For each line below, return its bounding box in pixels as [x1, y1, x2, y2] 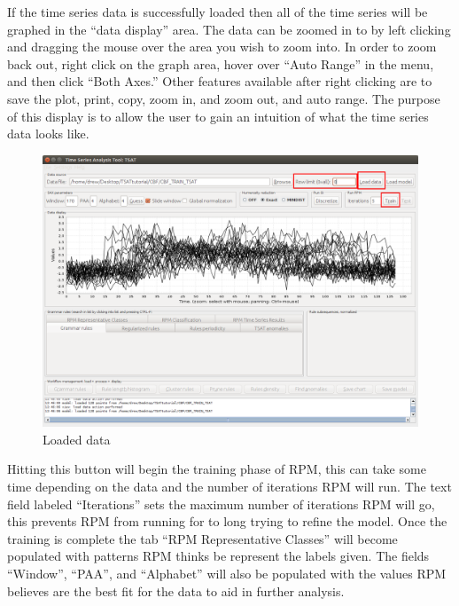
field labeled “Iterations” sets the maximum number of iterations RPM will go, [7, 494, 435, 513]
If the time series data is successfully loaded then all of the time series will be [7, 3, 428, 20]
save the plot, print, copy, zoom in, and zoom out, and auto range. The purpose [7, 89, 440, 107]
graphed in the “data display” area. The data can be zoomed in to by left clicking [7, 20, 451, 38]
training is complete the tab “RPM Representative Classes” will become [7, 529, 398, 547]
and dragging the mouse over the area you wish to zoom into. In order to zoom [7, 37, 437, 56]
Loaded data [43, 429, 111, 448]
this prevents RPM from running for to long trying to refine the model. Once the [7, 512, 447, 531]
